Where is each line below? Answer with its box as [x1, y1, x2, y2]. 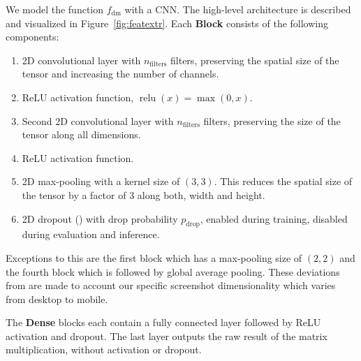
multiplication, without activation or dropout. [6, 342, 202, 357]
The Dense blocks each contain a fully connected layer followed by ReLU [6, 315, 321, 330]
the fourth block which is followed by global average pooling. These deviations [6, 264, 340, 279]
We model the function [6, 2, 104, 16]
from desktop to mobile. [6, 291, 108, 306]
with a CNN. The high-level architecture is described [124, 2, 351, 16]
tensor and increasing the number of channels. [22, 66, 219, 81]
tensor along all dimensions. [22, 127, 141, 142]
